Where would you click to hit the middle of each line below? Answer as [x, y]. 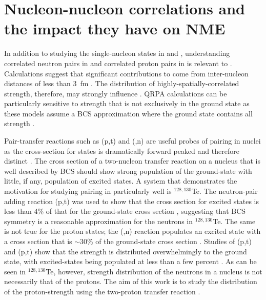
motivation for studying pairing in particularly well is [88, 191]
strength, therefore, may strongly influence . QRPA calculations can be [116, 93]
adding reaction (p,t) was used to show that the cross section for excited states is [131, 201]
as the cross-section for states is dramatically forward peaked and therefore [122, 151]
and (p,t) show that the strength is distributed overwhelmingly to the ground [126, 251]
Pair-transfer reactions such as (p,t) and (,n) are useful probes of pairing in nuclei [132, 141]
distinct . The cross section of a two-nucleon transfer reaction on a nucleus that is [132, 161]
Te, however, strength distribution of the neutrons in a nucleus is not [154, 271]
